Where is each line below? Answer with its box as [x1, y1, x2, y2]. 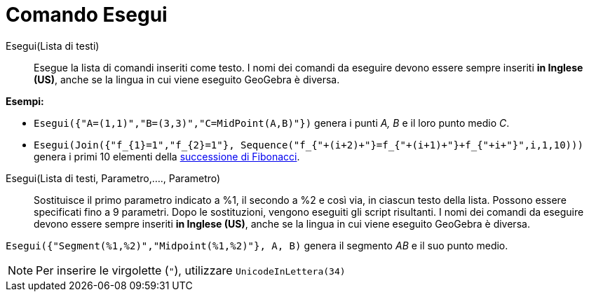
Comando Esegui [6, 3, 168, 27]
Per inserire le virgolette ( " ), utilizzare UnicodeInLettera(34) [36, 263, 346, 277]
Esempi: [6, 95, 44, 107]
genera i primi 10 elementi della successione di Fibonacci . [34, 150, 300, 163]
